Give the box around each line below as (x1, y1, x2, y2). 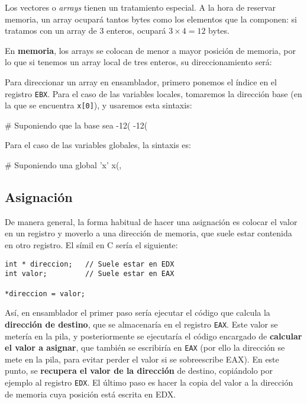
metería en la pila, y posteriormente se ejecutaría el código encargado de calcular (5, 329, 302, 342)
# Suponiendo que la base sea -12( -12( (5, 118, 148, 131)
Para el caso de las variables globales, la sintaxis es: (5, 139, 191, 151)
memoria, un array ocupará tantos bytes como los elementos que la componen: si (5, 12, 297, 25)
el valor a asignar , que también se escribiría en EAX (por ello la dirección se (5, 341, 285, 354)
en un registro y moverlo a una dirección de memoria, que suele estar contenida (5, 227, 292, 239)
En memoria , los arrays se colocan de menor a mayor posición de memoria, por (5, 44, 296, 56)
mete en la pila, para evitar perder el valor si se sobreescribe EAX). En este (5, 352, 279, 365)
